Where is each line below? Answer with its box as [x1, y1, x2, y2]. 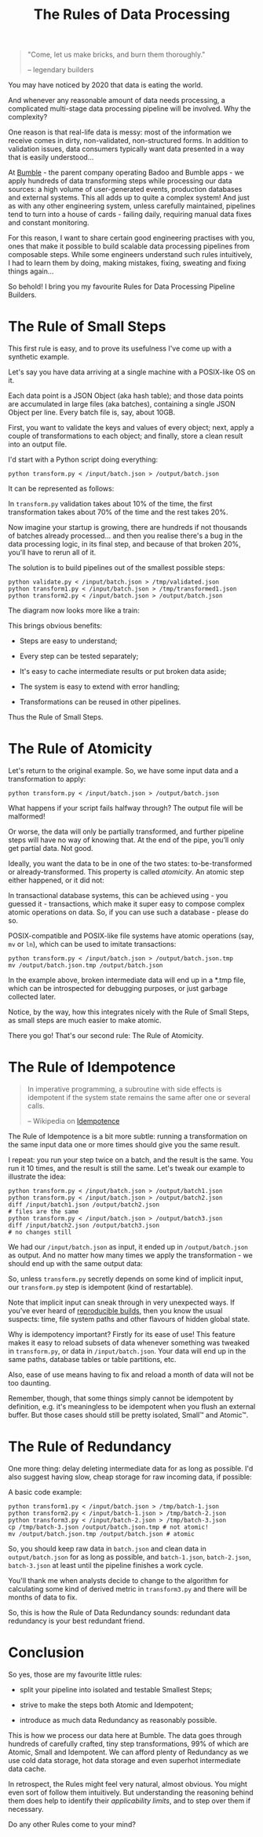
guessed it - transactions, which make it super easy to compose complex [8, 899, 245, 909]
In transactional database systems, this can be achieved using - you [8, 891, 228, 900]
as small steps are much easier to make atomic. [8, 1016, 163, 1025]
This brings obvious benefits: [8, 621, 103, 631]
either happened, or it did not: [8, 875, 104, 885]
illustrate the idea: [8, 1172, 67, 1181]
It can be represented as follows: [8, 484, 115, 493]
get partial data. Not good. [8, 844, 93, 853]
